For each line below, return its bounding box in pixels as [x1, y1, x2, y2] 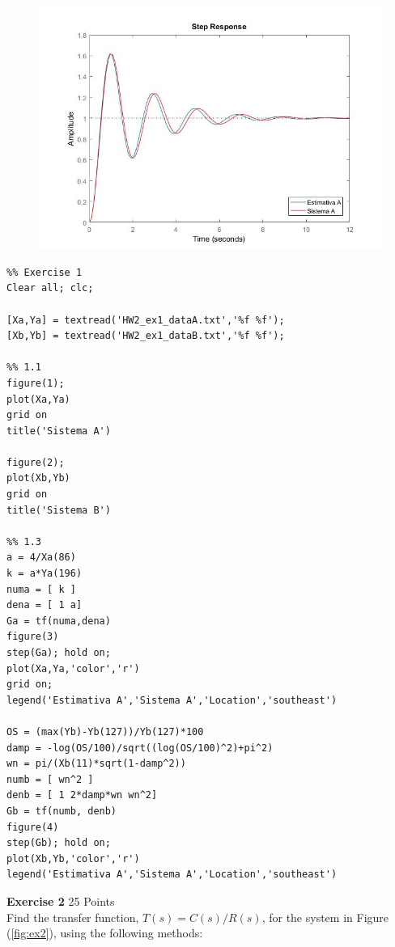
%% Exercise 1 [6, 266, 83, 278]
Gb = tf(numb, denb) [6, 805, 117, 817]
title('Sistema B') [6, 504, 111, 516]
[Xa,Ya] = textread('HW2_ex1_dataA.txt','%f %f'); [6, 314, 285, 326]
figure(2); [6, 456, 65, 468]
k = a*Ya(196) [6, 568, 83, 580]
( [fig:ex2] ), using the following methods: [6, 924, 203, 941]
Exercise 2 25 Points [6, 892, 115, 909]
